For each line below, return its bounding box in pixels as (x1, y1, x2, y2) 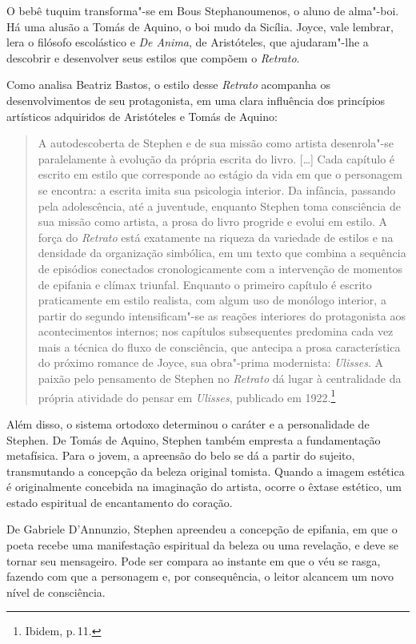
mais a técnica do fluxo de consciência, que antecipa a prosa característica (38, 338, 401, 355)
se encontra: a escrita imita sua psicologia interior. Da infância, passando (38, 181, 396, 198)
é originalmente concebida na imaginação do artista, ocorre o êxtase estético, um (6, 478, 402, 495)
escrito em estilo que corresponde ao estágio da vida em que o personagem (38, 166, 402, 183)
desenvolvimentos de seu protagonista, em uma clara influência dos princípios (6, 91, 386, 108)
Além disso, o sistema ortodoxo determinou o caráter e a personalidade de (6, 415, 370, 432)
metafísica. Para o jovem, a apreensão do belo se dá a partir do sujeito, (6, 447, 355, 464)
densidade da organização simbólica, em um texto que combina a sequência (38, 244, 406, 261)
